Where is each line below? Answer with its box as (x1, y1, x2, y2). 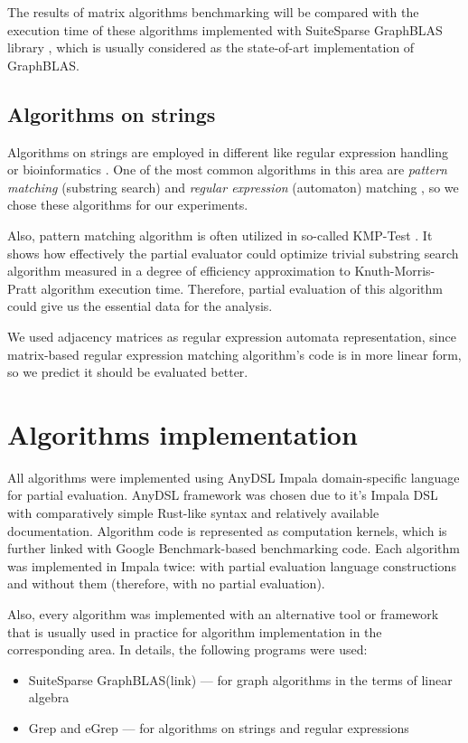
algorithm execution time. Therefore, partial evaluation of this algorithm (41, 278, 443, 297)
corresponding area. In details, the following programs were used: (7, 640, 368, 659)
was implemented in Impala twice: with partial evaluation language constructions (7, 556, 456, 575)
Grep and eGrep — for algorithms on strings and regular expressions (28, 718, 409, 737)
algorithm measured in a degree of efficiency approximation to (7, 261, 351, 280)
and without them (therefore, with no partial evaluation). (7, 574, 325, 593)
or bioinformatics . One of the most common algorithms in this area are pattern (7, 160, 447, 179)
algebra (28, 688, 70, 707)
